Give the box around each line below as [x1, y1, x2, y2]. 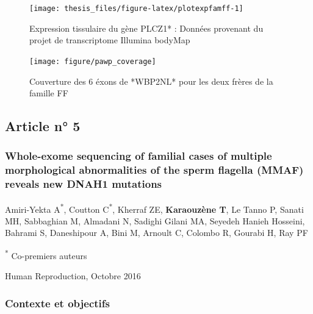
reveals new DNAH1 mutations [5, 176, 162, 191]
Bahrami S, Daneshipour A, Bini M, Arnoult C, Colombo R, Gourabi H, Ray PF [5, 226, 308, 239]
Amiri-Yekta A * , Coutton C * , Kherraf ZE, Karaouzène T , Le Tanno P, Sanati [5, 201, 304, 215]
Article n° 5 [5, 116, 81, 135]
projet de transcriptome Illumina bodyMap [29, 34, 190, 46]
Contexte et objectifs [5, 295, 110, 310]
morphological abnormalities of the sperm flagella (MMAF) [5, 162, 304, 177]
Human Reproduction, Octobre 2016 [5, 269, 141, 282]
